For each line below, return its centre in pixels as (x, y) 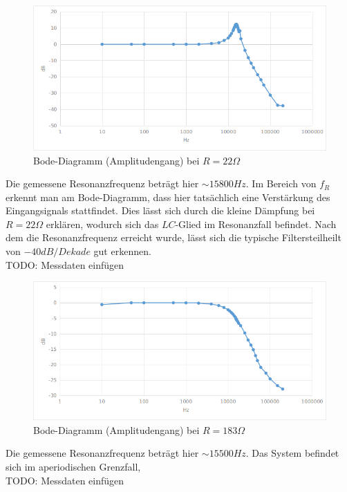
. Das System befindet (292, 453)
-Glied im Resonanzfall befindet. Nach (256, 224)
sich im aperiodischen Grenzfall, (73, 466)
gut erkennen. (122, 251)
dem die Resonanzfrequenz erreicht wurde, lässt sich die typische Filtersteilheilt (173, 237)
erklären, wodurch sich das (102, 224)
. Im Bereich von (281, 183)
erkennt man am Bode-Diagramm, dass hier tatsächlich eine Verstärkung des (168, 197)
